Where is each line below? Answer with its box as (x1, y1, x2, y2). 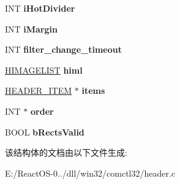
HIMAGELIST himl (5, 63, 83, 76)
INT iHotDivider (5, 2, 75, 14)
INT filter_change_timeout (5, 43, 122, 56)
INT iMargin (5, 22, 58, 35)
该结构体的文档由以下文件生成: (5, 146, 127, 159)
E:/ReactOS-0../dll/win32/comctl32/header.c (5, 166, 176, 179)
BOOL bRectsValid (5, 125, 84, 138)
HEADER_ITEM (5, 84, 72, 97)
